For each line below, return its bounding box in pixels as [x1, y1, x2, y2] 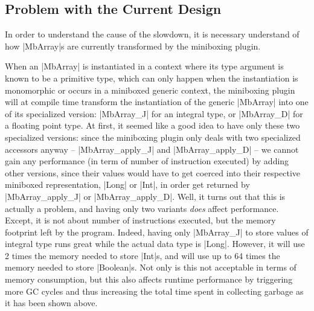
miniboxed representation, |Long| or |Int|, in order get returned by [5, 178, 250, 191]
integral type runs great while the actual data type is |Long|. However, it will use [5, 237, 305, 250]
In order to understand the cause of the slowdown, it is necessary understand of [5, 28, 300, 40]
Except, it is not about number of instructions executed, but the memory [5, 214, 276, 226]
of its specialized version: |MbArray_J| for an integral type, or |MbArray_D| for [5, 107, 303, 120]
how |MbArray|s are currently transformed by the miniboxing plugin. [5, 39, 261, 52]
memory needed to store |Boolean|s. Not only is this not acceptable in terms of [5, 261, 296, 274]
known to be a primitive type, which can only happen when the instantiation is [5, 71, 298, 84]
